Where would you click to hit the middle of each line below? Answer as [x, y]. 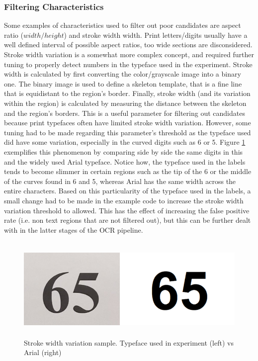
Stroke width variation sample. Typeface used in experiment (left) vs [129, 342]
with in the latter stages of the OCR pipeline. [74, 229]
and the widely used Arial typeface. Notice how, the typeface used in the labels [125, 161]
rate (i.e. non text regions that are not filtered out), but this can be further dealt [128, 220]
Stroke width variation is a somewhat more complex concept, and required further [129, 54]
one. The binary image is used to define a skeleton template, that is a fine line [123, 83]
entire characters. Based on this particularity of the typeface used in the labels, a [128, 191]
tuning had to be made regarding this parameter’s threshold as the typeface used [128, 132]
